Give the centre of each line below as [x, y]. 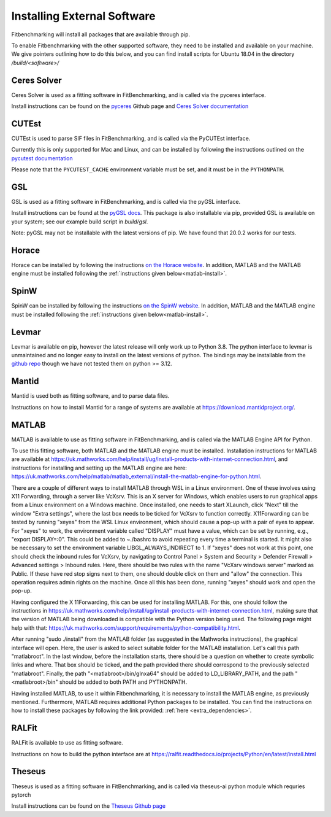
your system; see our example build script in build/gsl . [80, 222]
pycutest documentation [42, 158]
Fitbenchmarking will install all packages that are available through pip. [101, 34]
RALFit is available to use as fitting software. [67, 743]
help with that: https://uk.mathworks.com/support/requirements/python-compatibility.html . [126, 628]
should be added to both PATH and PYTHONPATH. [123, 682]
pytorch [21, 794]
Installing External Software [83, 16]
